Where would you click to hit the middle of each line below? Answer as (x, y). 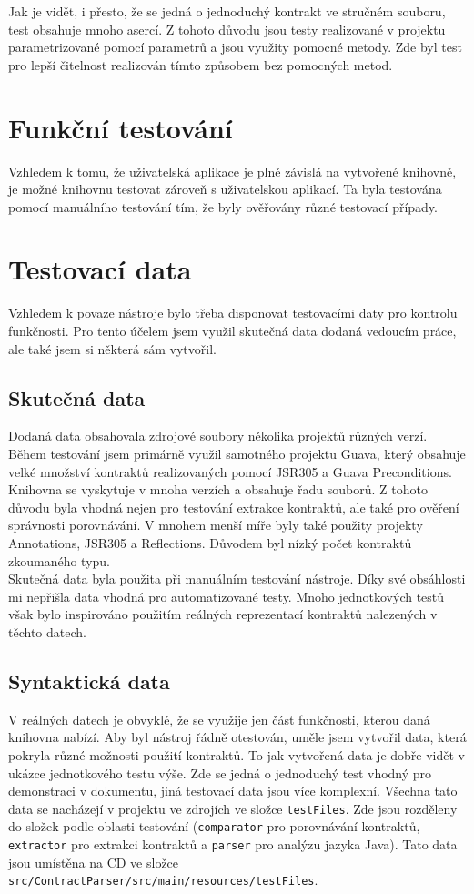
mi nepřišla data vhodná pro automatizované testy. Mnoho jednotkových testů (227, 596)
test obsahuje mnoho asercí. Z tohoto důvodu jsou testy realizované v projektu (227, 29)
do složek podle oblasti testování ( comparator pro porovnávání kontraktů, (214, 826)
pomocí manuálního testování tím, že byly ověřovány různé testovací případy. (223, 206)
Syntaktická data (89, 681)
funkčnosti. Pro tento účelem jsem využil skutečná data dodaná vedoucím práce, (232, 330)
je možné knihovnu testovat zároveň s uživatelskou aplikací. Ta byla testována (225, 189)
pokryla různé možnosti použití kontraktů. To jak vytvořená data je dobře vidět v (237, 754)
